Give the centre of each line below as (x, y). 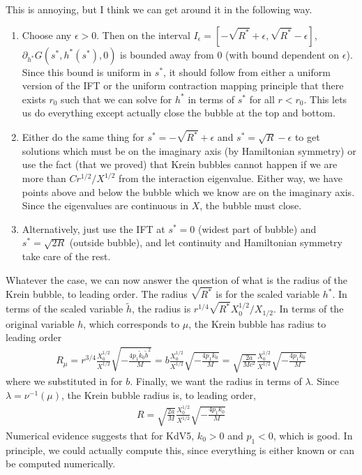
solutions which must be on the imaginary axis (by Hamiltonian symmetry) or (189, 150)
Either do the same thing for (83, 137)
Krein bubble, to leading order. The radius (97, 294)
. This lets (325, 99)
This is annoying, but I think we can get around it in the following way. (159, 9)
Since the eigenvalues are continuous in (105, 205)
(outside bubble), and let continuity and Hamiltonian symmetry (206, 242)
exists (34, 99)
